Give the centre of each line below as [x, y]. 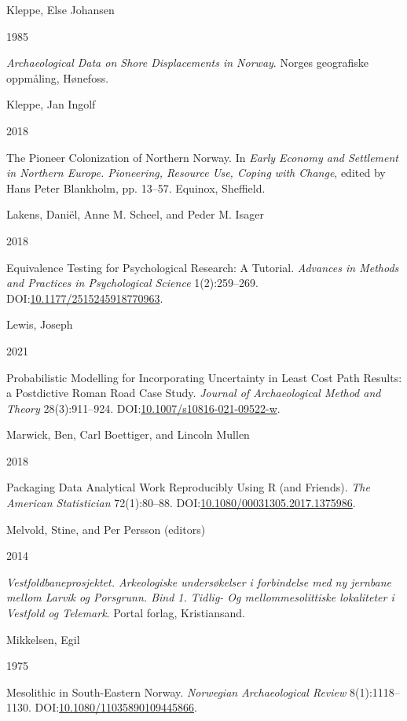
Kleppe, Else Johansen [60, 9]
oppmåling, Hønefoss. [58, 77]
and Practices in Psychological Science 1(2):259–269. [132, 283]
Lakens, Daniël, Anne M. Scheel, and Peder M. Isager [135, 214]
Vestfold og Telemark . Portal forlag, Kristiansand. [126, 613]
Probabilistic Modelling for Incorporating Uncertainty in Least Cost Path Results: [204, 377]
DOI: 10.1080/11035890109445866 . [116, 707]
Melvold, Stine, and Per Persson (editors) [106, 529]
